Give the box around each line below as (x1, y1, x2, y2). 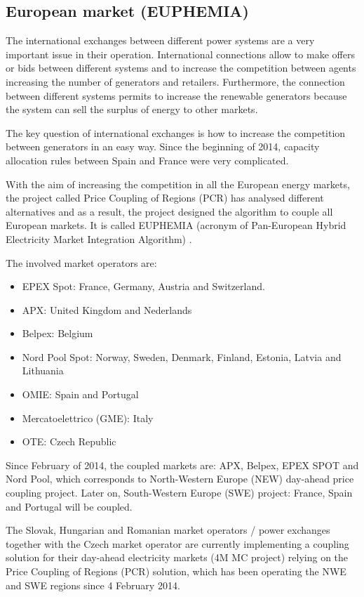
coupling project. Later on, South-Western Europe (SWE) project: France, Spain (6, 485, 353, 500)
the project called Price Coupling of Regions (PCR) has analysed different (6, 190, 324, 205)
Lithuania (22, 363, 64, 378)
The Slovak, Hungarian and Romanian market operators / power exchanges (6, 523, 330, 537)
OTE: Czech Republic (22, 434, 116, 449)
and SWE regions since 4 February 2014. (6, 577, 180, 592)
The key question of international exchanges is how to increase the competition (6, 125, 346, 140)
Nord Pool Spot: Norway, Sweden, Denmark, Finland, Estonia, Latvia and (22, 349, 342, 364)
